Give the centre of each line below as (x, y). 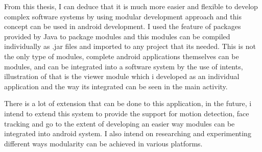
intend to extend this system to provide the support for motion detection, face (127, 113)
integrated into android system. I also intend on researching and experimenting (128, 133)
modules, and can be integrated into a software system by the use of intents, (124, 66)
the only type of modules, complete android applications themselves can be (122, 56)
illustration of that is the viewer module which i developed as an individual (122, 76)
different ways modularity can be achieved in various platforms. (103, 143)
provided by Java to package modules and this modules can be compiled (117, 36)
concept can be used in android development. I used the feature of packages (123, 26)
